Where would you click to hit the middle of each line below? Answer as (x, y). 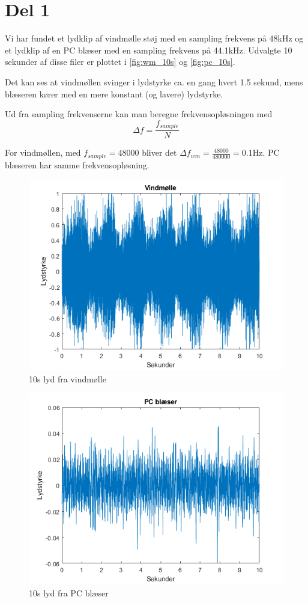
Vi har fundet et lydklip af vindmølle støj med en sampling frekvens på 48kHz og (154, 38)
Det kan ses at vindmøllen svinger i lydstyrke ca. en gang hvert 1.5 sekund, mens (154, 81)
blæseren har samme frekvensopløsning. (77, 164)
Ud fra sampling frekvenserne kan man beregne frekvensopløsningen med (139, 114)
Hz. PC (266, 152)
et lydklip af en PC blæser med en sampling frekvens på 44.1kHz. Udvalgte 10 (149, 50)
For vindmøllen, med (43, 152)
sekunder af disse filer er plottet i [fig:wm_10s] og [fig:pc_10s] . (120, 62)
